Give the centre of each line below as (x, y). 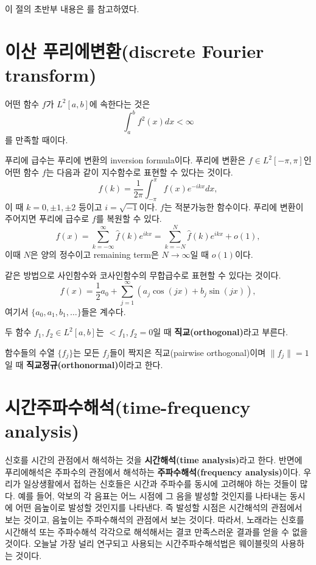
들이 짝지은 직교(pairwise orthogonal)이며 (188, 352)
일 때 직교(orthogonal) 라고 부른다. (220, 332)
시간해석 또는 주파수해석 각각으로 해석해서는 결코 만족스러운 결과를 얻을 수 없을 (156, 531)
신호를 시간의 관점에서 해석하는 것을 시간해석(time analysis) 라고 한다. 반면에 (154, 460)
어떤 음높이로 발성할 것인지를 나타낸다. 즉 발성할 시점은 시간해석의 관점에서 (159, 507)
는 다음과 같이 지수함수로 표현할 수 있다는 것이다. (139, 172)
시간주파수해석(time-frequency (128, 406)
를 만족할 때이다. (37, 139)
